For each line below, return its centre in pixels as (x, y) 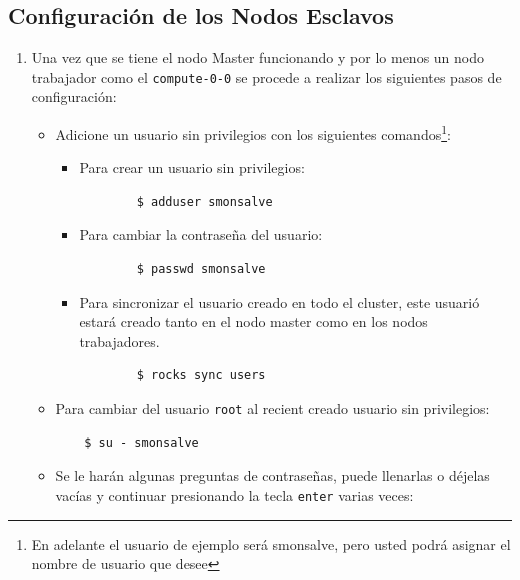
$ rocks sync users (201, 375)
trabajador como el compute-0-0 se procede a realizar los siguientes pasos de (266, 76)
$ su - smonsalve (141, 442)
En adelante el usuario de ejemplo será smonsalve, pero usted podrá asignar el (271, 543)
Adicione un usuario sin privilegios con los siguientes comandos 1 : (253, 132)
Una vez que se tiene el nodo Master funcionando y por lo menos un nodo (257, 57)
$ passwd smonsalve (201, 269)
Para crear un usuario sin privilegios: (192, 167)
